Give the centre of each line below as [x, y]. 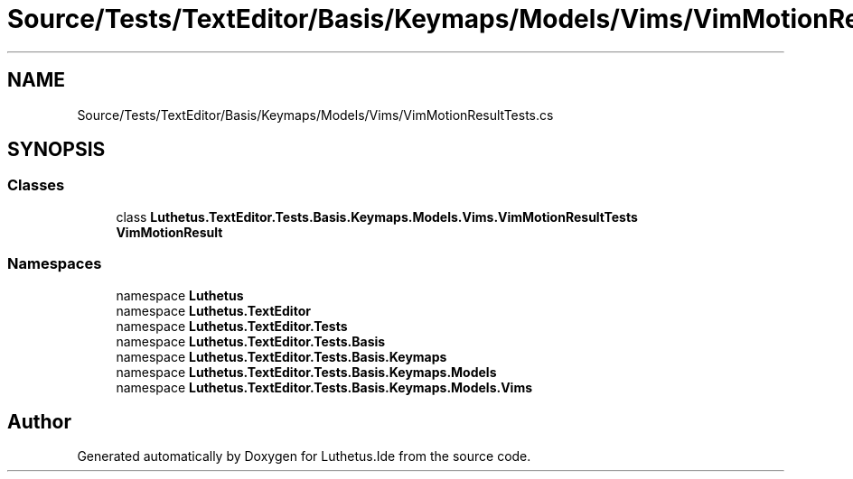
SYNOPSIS [56, 150]
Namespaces [55, 264]
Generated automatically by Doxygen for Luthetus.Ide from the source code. [304, 456]
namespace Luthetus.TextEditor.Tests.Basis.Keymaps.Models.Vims [324, 387]
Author [39, 421]
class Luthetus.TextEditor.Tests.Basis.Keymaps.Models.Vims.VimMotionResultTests [377, 216]
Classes [36, 185]
